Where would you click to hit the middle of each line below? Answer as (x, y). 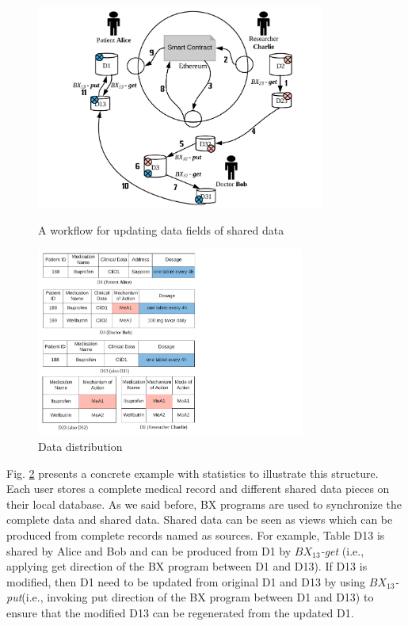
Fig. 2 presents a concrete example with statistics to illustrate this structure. (193, 473)
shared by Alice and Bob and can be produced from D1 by (149, 550)
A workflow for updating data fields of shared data (161, 229)
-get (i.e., (342, 550)
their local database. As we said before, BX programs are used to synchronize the (204, 504)
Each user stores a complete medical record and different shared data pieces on (198, 489)
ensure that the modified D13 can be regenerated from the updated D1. (180, 612)
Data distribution (80, 447)
